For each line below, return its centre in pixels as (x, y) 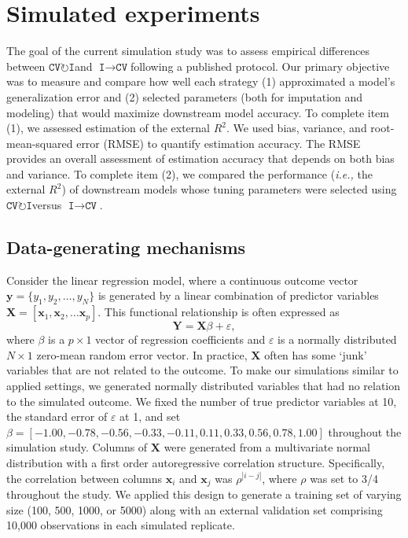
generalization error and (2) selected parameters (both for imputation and (185, 96)
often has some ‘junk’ (316, 354)
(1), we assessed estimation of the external (108, 128)
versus (47, 205)
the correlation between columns (85, 478)
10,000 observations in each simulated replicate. (121, 525)
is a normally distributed (337, 339)
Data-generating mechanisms (126, 247)
